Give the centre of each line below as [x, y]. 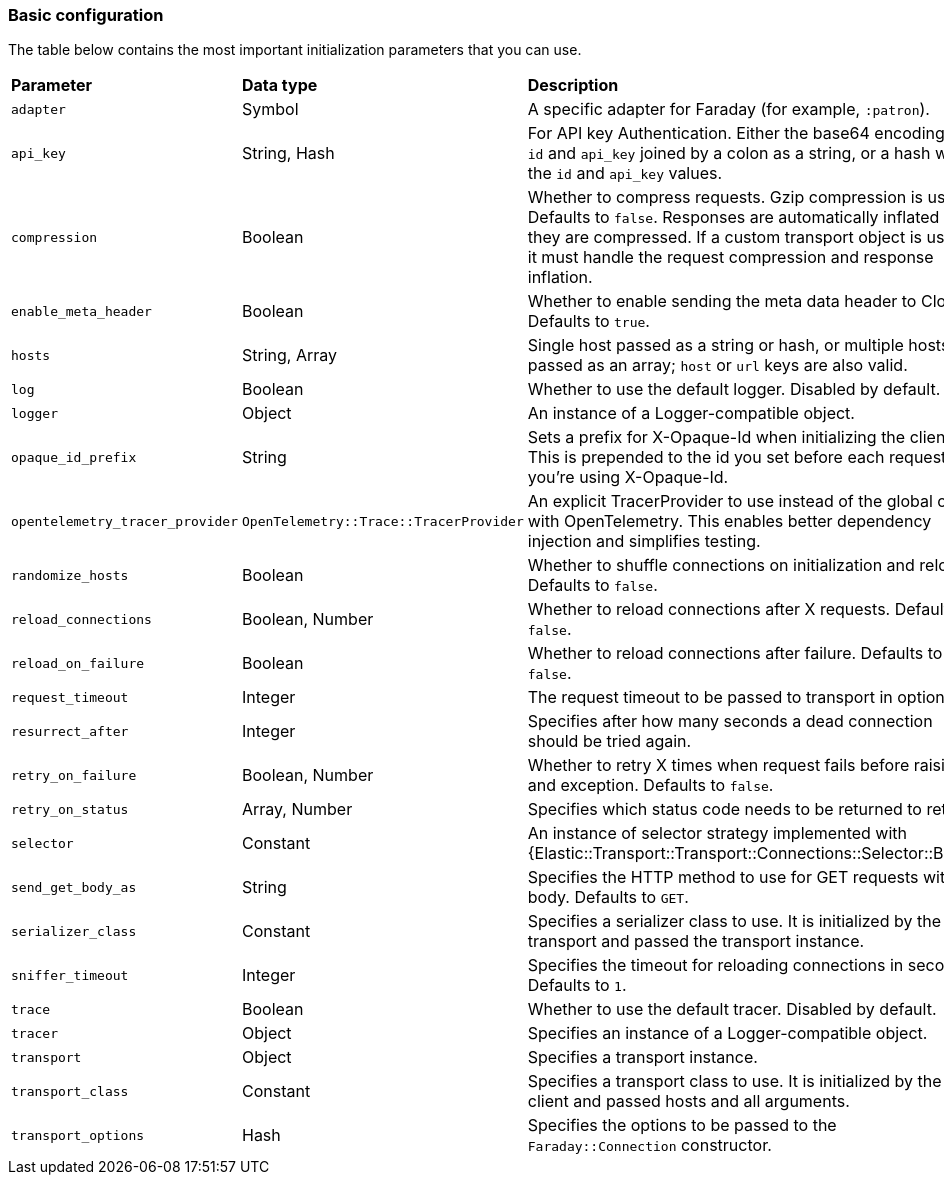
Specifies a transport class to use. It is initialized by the [734, 1081]
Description [573, 85]
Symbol [270, 109]
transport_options [78, 1135]
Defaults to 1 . [577, 985]
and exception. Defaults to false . [650, 785]
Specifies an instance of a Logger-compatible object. [727, 1033]
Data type [279, 85]
